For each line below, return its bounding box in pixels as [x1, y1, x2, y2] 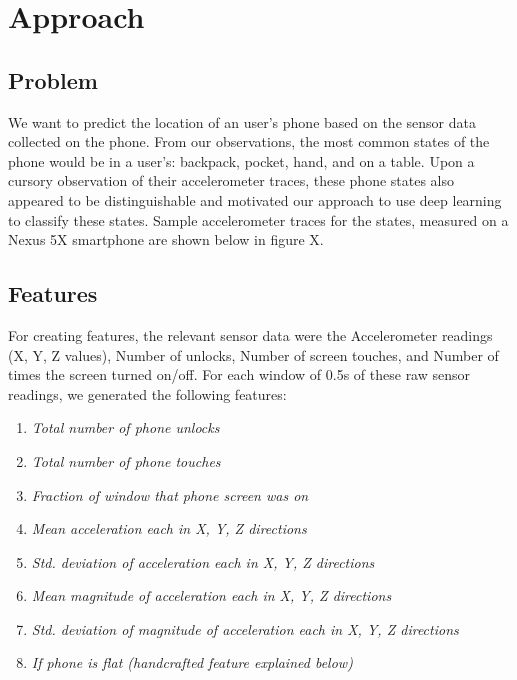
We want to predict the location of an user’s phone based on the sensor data [8, 111, 476, 132]
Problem [8, 64, 98, 95]
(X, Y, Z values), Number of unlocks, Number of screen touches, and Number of [8, 344, 499, 365]
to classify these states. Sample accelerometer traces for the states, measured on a [8, 209, 509, 230]
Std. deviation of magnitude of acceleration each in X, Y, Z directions [31, 618, 459, 639]
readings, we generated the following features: [8, 383, 287, 404]
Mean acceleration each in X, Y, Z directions [31, 518, 307, 539]
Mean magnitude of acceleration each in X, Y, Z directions [31, 585, 392, 606]
